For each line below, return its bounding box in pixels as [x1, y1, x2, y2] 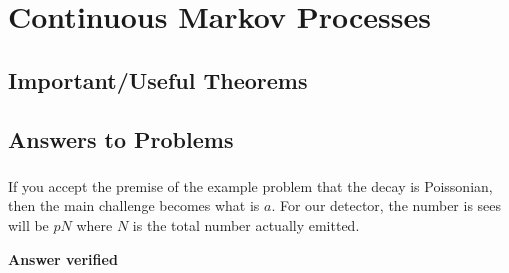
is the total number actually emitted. [132, 215, 360, 236]
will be [8, 215, 49, 236]
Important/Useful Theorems [8, 64, 308, 95]
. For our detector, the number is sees [271, 195, 502, 216]
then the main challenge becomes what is [8, 195, 260, 216]
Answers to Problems [8, 123, 234, 154]
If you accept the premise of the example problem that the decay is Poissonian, [8, 175, 493, 196]
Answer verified [8, 248, 118, 269]
